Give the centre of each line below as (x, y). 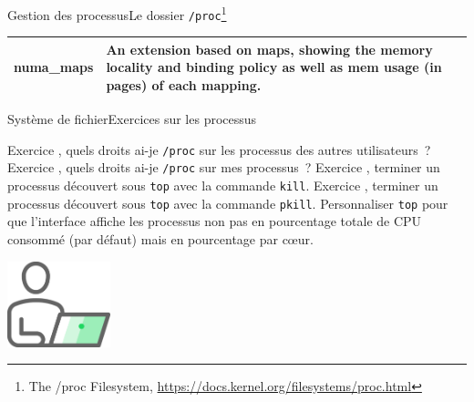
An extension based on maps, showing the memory (269, 49)
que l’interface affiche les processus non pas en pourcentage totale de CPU (215, 221)
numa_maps (54, 67)
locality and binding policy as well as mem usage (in (274, 67)
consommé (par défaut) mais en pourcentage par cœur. (160, 238)
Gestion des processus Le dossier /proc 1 (117, 13)
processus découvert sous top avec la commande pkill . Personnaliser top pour (228, 203)
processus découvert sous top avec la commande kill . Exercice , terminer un (223, 185)
